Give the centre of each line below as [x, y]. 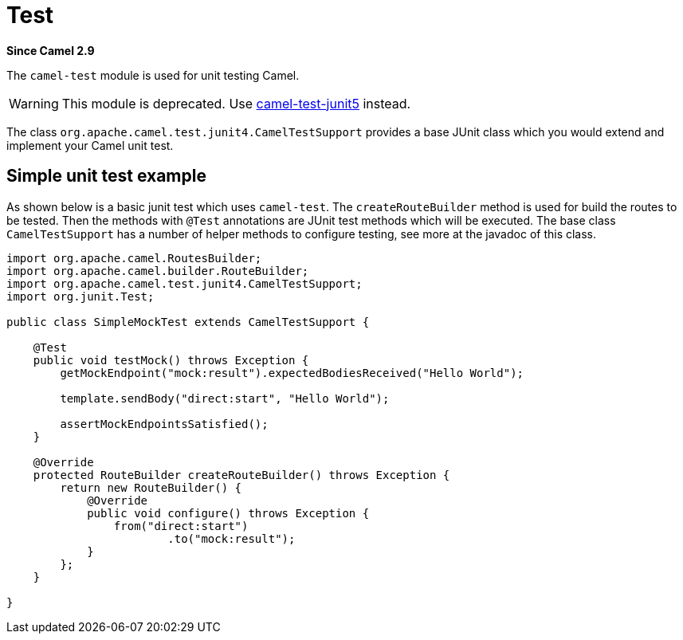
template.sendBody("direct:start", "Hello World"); [225, 398]
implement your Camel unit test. [90, 145]
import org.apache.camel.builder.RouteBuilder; [158, 271]
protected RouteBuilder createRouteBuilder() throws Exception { [241, 475]
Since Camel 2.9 [51, 50]
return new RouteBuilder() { [151, 487]
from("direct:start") [181, 526]
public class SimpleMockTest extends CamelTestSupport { [188, 322]
